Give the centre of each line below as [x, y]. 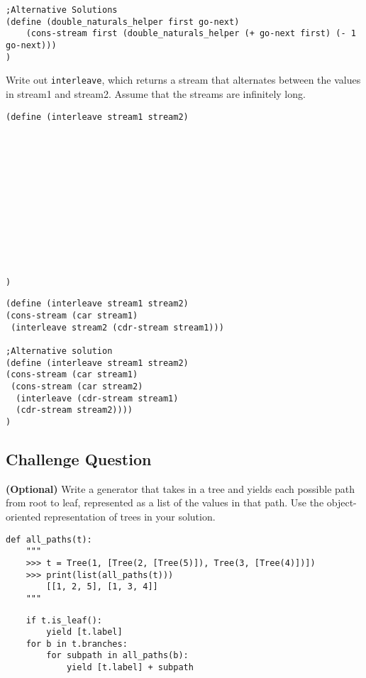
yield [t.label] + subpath [130, 668]
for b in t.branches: [77, 644]
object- [342, 502]
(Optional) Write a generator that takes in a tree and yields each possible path [181, 488]
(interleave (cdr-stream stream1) [97, 398]
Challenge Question [79, 459]
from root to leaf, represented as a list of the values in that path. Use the [165, 502]
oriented [23, 516]
